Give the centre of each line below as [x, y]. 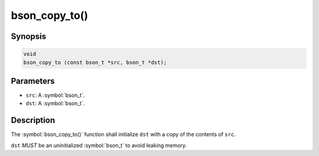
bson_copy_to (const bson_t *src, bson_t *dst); [95, 62]
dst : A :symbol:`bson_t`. [55, 103]
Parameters [33, 81]
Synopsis [29, 36]
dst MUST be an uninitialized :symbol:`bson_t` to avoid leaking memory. [99, 145]
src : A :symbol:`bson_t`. [55, 95]
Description [33, 120]
